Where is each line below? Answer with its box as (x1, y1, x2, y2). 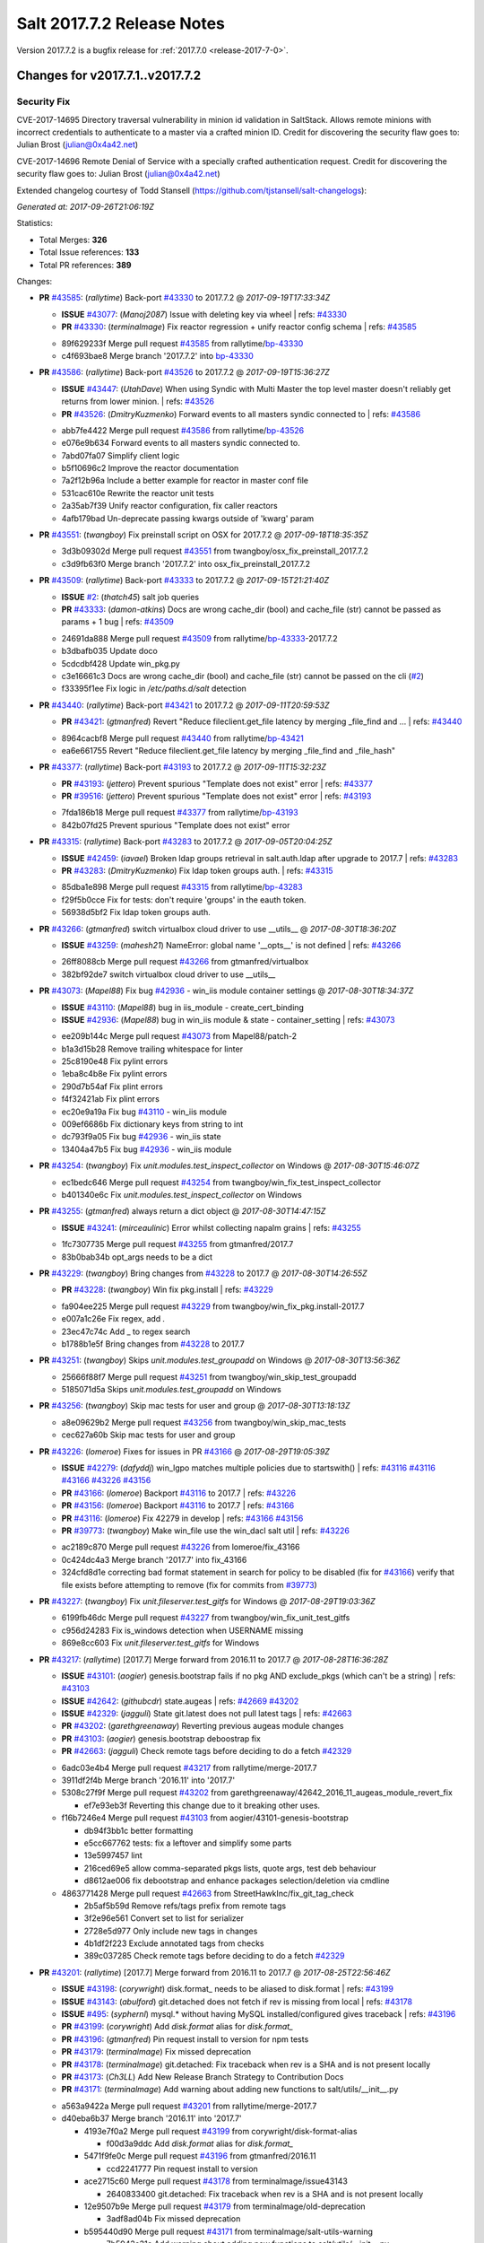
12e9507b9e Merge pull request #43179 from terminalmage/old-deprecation (83, 2201, 367, 2212)
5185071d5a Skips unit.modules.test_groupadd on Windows (61, 1384, 281, 1395)
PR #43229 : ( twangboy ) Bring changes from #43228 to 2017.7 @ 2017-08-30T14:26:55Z (39, 1268, 367, 1279)
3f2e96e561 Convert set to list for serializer (83, 1913, 244, 1924)
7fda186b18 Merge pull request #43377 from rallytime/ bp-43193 (61, 807, 299, 818)
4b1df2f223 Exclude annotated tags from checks (83, 1938, 264, 1949)
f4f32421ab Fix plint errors (61, 1094, 160, 1104)
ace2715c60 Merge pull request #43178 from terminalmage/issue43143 (83, 2176, 349, 2186)
